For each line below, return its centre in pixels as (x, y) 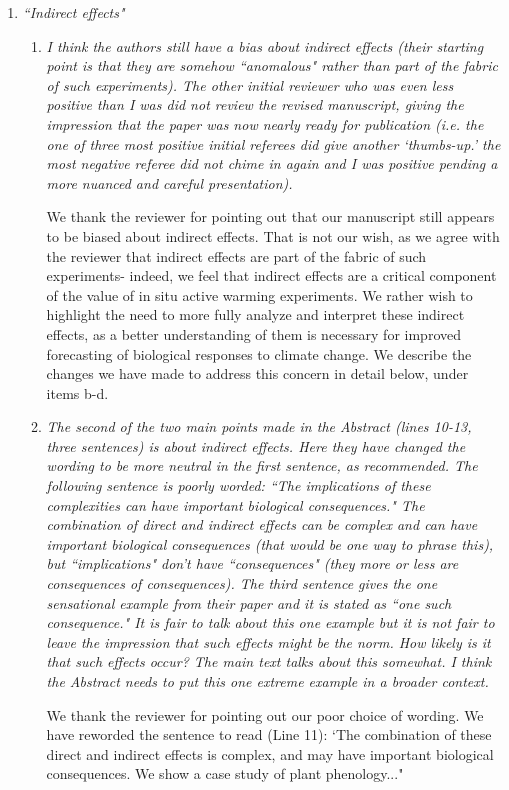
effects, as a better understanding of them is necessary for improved (253, 333)
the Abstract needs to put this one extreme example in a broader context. (267, 681)
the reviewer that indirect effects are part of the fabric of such (236, 255)
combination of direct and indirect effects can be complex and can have (262, 524)
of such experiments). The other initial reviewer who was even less (250, 84)
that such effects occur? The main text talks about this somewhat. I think (269, 661)
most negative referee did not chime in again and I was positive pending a (272, 163)
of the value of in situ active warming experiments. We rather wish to (259, 294)
